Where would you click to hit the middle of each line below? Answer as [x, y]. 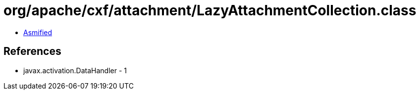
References [32, 51]
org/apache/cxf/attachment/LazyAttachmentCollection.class [210, 10]
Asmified [38, 32]
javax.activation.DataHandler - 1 [75, 70]
